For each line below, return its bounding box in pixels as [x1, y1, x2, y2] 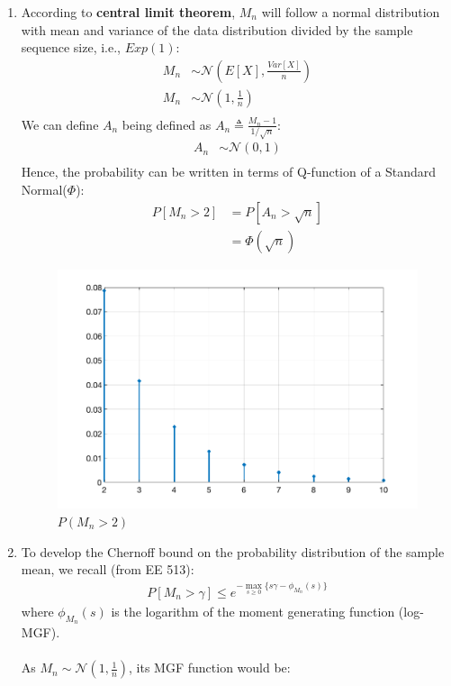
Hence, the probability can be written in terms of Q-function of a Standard [21, 162, 437, 181]
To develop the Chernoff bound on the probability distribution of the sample [21, 542, 445, 561]
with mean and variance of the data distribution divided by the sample [21, 20, 413, 39]
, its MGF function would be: [129, 658, 291, 677]
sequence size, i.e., [21, 38, 121, 57]
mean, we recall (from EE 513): [21, 560, 194, 579]
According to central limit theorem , [21, 3, 236, 21]
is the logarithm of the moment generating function [111, 601, 395, 620]
